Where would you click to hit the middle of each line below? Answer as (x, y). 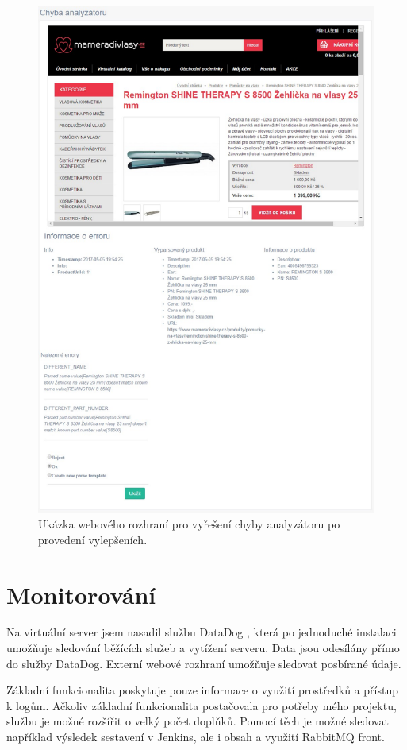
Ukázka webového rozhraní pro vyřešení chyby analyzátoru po (189, 524)
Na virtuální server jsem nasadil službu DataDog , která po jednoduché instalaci (202, 632)
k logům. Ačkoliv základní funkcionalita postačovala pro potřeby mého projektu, (202, 705)
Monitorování (81, 594)
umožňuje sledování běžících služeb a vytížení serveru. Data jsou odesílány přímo (203, 648)
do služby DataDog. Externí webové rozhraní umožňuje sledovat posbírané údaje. (204, 663)
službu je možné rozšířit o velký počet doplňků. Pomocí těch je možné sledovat (198, 721)
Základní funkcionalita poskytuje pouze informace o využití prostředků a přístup (202, 690)
